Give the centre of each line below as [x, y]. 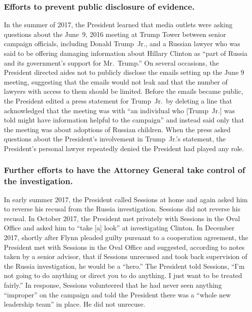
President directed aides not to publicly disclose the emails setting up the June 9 [124, 72]
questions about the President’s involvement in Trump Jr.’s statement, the [115, 139]
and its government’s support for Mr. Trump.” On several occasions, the [111, 62]
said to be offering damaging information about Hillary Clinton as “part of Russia [126, 53]
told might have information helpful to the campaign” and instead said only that [124, 120]
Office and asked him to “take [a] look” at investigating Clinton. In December [119, 228]
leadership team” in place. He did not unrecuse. [75, 304]
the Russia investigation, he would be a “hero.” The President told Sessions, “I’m [124, 266]
